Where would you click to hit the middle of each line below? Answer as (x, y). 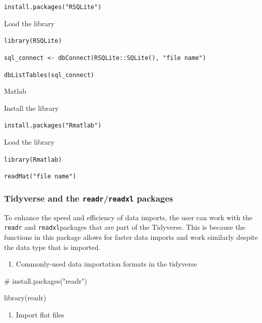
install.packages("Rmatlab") (53, 126)
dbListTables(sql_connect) (49, 75)
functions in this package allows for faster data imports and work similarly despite (131, 237)
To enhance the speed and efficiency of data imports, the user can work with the (128, 217)
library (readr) (25, 298)
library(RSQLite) (33, 41)
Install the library (31, 108)
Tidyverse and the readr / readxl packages (89, 198)
